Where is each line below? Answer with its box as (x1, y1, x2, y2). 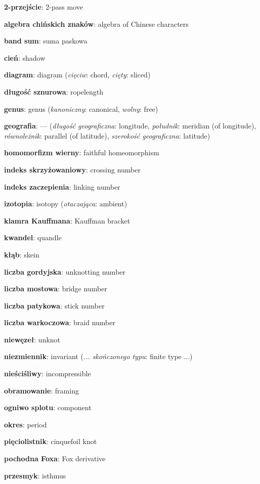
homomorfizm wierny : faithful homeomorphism (4, 147, 159, 158)
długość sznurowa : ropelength (4, 86, 104, 97)
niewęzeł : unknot (4, 334, 61, 344)
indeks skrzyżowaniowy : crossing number (4, 164, 141, 174)
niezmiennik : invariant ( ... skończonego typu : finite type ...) (4, 351, 193, 362)
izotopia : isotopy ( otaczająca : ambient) (4, 198, 127, 209)
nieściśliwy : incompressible (4, 368, 91, 379)
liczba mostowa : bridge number (4, 283, 107, 294)
